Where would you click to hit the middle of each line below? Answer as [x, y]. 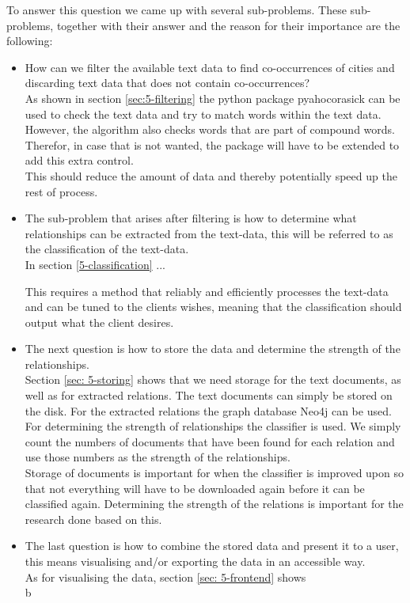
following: [30, 41]
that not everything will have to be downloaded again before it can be [195, 488]
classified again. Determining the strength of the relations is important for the [214, 504]
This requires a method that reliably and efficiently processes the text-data [207, 291]
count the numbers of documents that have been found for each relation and [210, 441]
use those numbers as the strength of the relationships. [158, 457]
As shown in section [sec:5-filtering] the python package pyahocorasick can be [213, 98]
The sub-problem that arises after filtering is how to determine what [191, 218]
